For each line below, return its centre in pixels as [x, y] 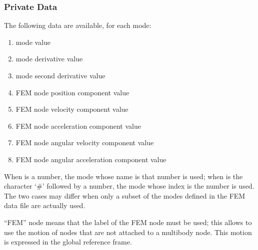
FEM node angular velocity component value [85, 142]
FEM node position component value [72, 92]
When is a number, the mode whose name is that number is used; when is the [123, 176]
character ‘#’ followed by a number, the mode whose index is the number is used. [129, 186]
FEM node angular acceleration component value [91, 159]
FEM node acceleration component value [78, 125]
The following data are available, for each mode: [78, 25]
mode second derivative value [60, 75]
